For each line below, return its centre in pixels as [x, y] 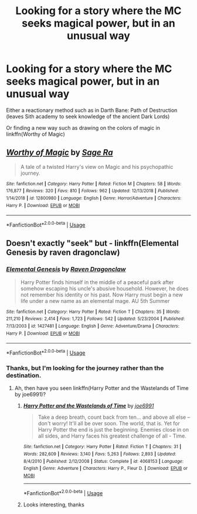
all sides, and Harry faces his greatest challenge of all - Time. [112, 436]
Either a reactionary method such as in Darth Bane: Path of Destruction [92, 110]
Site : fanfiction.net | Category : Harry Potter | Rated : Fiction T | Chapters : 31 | [102, 447]
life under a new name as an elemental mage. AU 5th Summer [95, 301]
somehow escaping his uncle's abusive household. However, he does [104, 288]
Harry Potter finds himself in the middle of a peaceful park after [97, 282]
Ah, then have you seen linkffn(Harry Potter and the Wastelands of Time [101, 388]
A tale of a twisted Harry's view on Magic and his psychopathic [97, 166]
